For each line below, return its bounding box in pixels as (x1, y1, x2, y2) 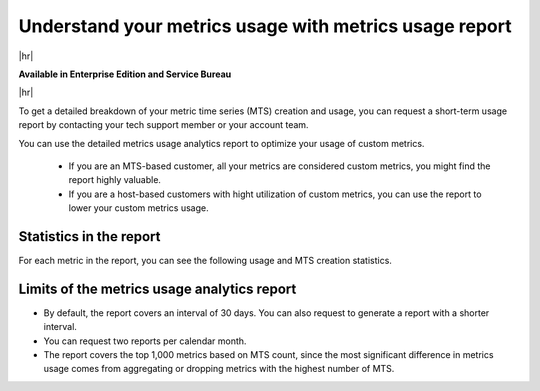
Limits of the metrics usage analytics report (18, 280, 297, 297)
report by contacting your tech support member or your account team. (18, 119, 309, 131)
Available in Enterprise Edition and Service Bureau (18, 68, 232, 80)
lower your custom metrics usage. (68, 202, 209, 214)
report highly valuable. (68, 174, 162, 186)
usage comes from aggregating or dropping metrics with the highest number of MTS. (43, 363, 395, 375)
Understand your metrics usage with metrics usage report (18, 15, 512, 37)
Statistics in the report (18, 228, 161, 245)
